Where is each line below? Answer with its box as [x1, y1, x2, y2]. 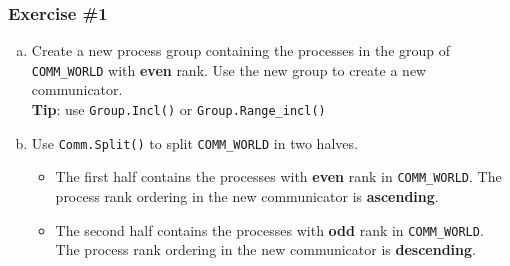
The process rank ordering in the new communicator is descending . [55, 239, 476, 260]
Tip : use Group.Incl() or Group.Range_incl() [31, 99, 326, 120]
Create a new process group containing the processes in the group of [31, 40, 451, 61]
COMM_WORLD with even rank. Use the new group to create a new [31, 59, 427, 80]
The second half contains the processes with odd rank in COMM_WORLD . [55, 219, 484, 240]
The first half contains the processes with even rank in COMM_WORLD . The [55, 166, 502, 187]
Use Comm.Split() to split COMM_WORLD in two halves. [31, 132, 358, 153]
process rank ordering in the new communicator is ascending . [55, 186, 439, 207]
